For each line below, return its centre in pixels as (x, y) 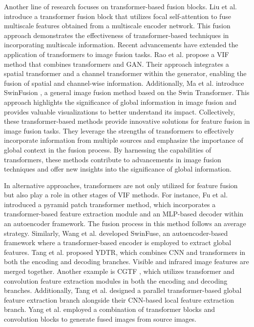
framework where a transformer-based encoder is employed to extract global (118, 242)
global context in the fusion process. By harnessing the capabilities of (108, 149)
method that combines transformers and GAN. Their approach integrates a (116, 64)
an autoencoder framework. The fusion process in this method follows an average (125, 223)
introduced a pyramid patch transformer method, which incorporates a (110, 204)
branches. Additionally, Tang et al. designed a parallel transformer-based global (123, 290)
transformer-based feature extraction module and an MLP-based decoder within (124, 214)
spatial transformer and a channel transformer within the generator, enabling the (125, 73)
